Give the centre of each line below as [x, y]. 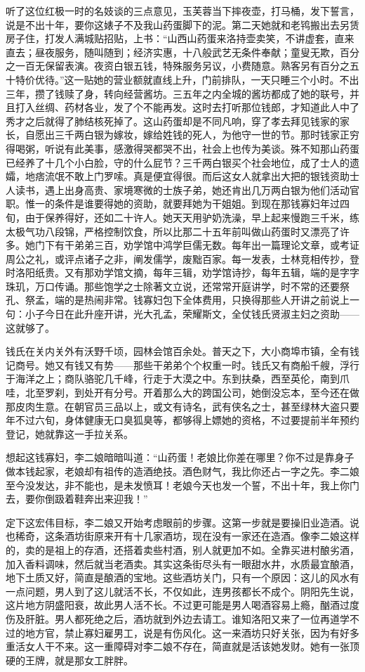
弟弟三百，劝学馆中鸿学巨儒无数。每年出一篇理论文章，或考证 [217, 245]
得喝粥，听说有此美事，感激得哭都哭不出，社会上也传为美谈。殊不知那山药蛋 [182, 148]
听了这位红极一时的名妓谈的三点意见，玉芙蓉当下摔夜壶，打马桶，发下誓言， [182, 11]
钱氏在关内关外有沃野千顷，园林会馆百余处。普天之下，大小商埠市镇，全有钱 [182, 351]
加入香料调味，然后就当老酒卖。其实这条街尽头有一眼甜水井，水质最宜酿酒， [182, 563]
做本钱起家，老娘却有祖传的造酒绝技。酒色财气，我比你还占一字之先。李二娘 [182, 471]
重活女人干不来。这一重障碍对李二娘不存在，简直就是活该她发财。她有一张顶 [182, 646]
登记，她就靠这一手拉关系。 [69, 433]
